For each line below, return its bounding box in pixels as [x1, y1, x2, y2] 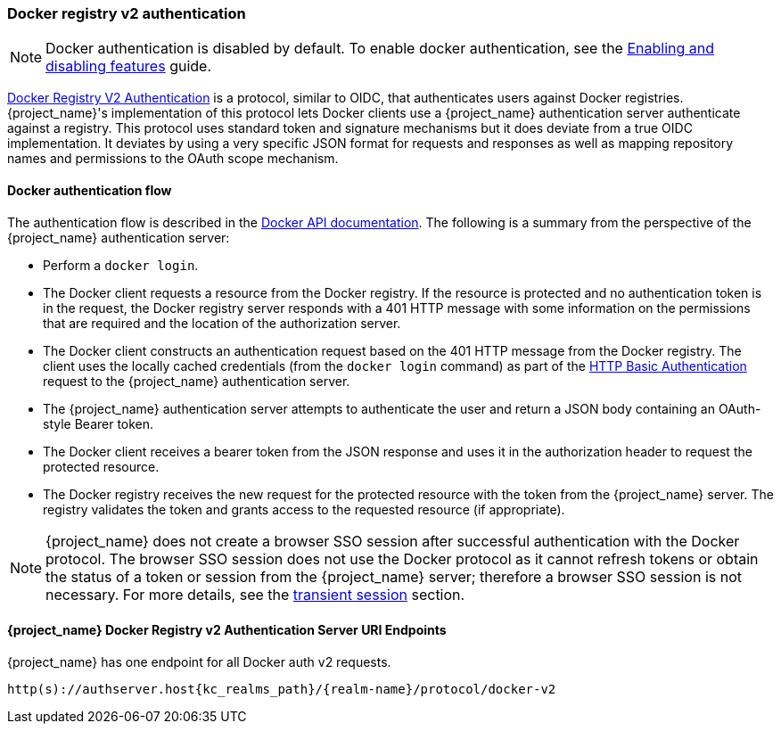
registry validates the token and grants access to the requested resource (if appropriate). [43, 501, 565, 517]
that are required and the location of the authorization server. [43, 315, 401, 331]
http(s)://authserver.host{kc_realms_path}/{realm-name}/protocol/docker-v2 [7, 681, 556, 696]
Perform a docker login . [43, 257, 199, 273]
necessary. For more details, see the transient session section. [45, 585, 465, 604]
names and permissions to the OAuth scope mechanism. [7, 151, 339, 167]
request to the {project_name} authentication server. [43, 373, 350, 389]
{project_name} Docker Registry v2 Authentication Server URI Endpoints [7, 622, 447, 638]
